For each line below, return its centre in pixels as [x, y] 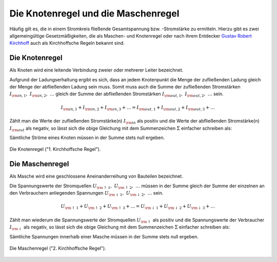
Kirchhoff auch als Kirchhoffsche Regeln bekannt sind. [67, 43]
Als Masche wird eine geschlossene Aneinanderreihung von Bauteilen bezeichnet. [96, 176]
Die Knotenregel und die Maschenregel [94, 13]
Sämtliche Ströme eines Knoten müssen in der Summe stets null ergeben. [87, 137]
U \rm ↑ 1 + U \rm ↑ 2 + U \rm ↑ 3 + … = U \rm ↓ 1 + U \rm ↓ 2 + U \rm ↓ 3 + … [138, 207]
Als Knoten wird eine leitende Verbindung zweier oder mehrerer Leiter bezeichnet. [96, 70]
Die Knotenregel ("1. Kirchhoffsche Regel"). [55, 149]
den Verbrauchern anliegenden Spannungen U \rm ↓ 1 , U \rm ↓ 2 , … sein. [86, 194]
